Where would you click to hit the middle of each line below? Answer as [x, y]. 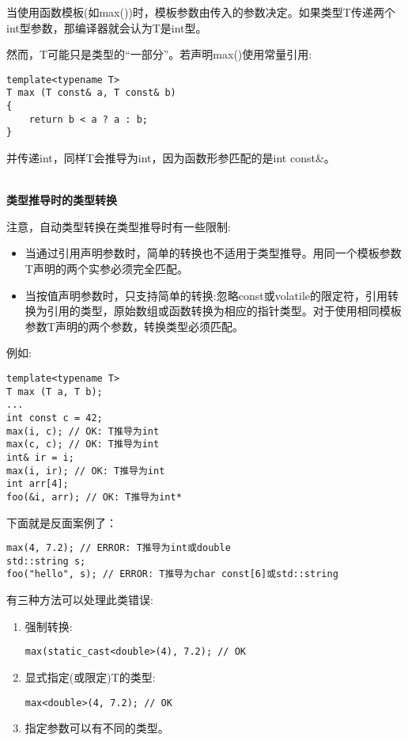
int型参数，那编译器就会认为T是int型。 [107, 27]
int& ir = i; [40, 457]
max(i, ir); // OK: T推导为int [86, 471]
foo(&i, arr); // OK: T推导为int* [94, 497]
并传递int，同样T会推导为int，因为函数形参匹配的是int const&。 [171, 158]
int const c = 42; [55, 418]
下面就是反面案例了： [62, 522]
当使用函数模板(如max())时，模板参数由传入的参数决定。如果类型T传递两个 [201, 12]
